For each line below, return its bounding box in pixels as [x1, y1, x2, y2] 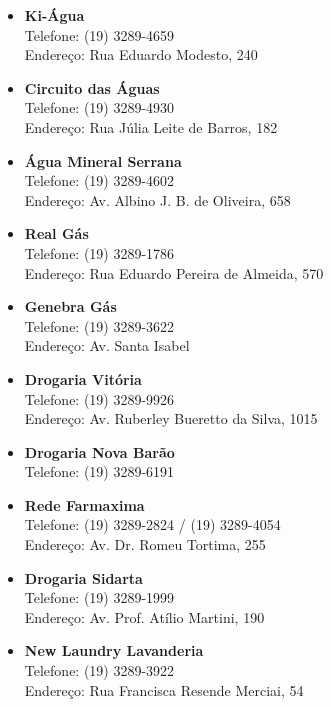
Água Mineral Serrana [24, 150, 182, 171]
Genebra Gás [24, 296, 117, 317]
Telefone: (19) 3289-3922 [24, 660, 175, 681]
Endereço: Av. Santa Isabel [24, 335, 190, 356]
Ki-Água [24, 5, 85, 25]
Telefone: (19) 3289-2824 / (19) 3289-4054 [24, 514, 281, 535]
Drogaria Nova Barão [24, 441, 175, 462]
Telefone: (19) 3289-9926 [24, 388, 175, 409]
